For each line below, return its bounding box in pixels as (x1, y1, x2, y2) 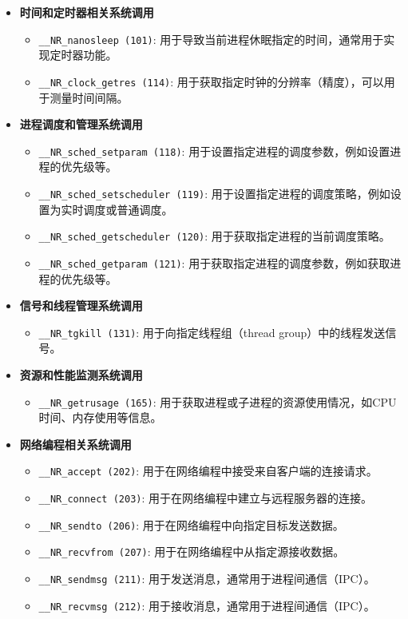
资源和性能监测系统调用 (19, 366, 143, 383)
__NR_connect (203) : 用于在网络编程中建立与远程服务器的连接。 (38, 490, 373, 506)
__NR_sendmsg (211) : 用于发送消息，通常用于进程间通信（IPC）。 (38, 570, 375, 586)
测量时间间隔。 (50, 89, 129, 105)
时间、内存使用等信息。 (38, 409, 162, 426)
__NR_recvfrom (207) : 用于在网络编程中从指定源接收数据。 (38, 543, 345, 560)
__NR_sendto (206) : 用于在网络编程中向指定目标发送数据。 (38, 516, 344, 533)
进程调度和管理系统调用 (19, 116, 143, 133)
